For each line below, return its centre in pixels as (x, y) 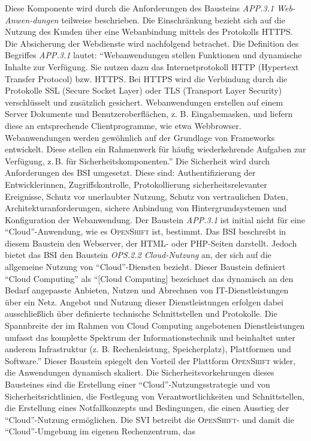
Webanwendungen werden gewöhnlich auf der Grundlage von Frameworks (140, 137)
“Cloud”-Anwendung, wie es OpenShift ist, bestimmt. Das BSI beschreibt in (146, 231)
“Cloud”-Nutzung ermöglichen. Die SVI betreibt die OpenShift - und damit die (150, 419)
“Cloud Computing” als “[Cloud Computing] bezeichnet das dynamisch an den (149, 278)
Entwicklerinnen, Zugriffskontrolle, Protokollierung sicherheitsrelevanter (136, 184)
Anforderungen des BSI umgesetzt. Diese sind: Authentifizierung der (130, 172)
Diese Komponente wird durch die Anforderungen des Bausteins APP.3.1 (140, 8)
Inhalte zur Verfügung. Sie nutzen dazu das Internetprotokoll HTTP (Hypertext (152, 66)
